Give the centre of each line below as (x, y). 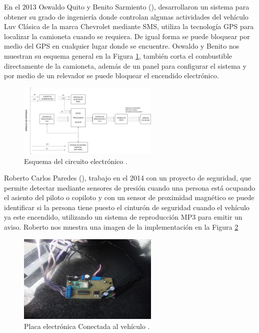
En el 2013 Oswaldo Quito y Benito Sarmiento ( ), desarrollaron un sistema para (127, 7)
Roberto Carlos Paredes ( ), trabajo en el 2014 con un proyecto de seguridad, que (127, 178)
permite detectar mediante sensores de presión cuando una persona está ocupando (130, 187)
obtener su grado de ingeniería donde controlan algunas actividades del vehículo (126, 16)
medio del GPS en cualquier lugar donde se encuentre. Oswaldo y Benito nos (122, 46)
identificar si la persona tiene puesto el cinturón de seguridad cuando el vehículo (127, 207)
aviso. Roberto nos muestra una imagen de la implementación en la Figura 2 (121, 227)
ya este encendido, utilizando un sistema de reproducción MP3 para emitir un (123, 217)
